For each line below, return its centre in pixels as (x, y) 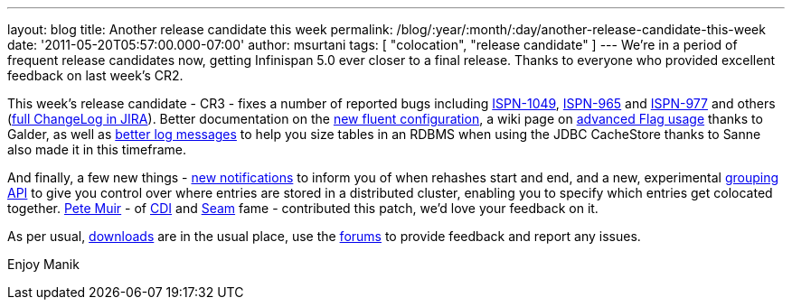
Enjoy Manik (43, 264)
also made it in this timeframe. (97, 149)
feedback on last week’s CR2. (95, 75)
